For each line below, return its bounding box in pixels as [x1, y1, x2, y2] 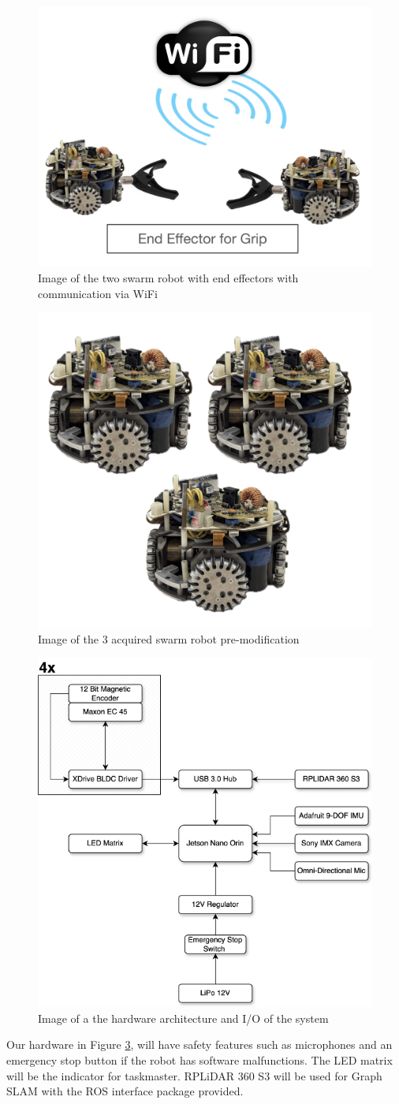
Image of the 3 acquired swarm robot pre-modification [38, 631, 300, 647]
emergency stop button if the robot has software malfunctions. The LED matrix [6, 1052, 393, 1069]
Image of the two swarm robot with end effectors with [38, 270, 299, 286]
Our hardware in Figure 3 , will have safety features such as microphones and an [6, 1036, 393, 1053]
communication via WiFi [38, 285, 158, 301]
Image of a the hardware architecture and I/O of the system [38, 1009, 329, 1026]
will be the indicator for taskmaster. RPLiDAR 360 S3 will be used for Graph [6, 1067, 382, 1083]
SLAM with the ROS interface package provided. [6, 1083, 244, 1099]
